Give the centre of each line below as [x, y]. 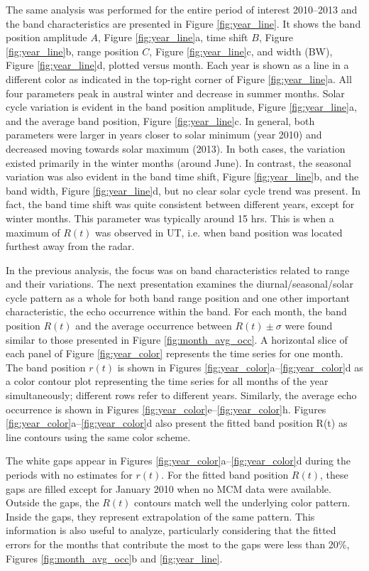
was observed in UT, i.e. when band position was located [219, 232]
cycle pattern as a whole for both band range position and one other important [178, 297]
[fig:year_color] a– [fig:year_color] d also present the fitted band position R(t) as [177, 423]
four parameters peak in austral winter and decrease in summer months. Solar [175, 93]
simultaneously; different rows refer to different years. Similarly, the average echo [181, 395]
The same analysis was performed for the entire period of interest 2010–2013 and [182, 9]
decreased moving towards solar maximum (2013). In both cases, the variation [176, 148]
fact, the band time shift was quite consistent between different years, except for [180, 204]
